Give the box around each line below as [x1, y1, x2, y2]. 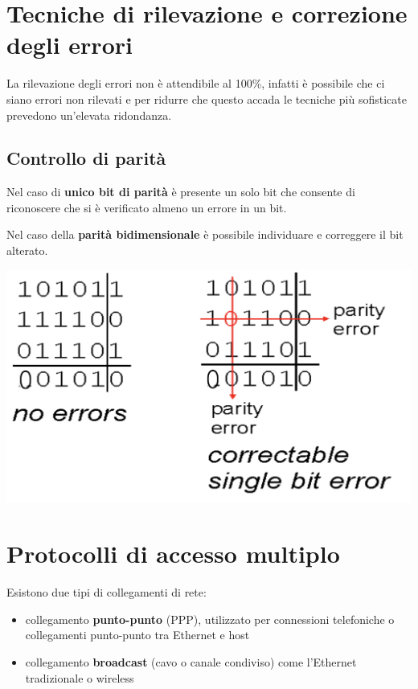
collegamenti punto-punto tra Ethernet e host [25, 626, 250, 643]
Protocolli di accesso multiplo [6, 537, 340, 570]
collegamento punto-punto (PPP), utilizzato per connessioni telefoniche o [25, 610, 395, 627]
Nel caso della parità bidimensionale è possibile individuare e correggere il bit [6, 226, 404, 243]
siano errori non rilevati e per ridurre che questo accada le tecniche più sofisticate [6, 90, 407, 107]
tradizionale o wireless [25, 669, 134, 686]
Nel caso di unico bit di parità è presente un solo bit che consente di [6, 183, 355, 200]
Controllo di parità [6, 146, 166, 170]
